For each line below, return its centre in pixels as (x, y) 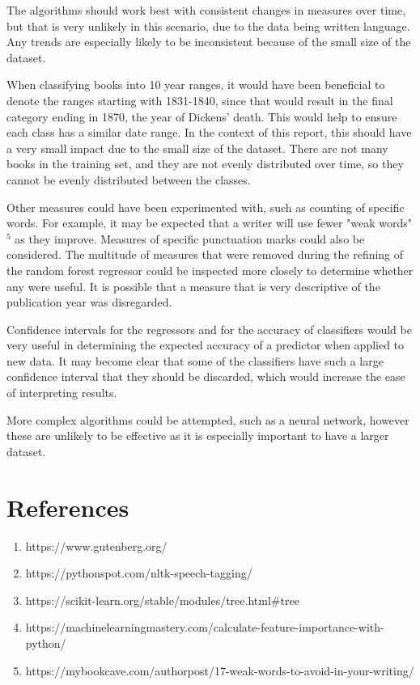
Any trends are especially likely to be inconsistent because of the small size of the (209, 42)
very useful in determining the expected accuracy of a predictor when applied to (206, 345)
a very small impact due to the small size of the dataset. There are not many (197, 148)
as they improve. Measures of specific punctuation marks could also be (190, 238)
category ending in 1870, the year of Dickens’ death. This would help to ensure (202, 116)
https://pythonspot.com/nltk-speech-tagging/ (139, 573)
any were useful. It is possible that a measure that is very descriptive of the (193, 286)
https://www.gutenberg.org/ (96, 545)
